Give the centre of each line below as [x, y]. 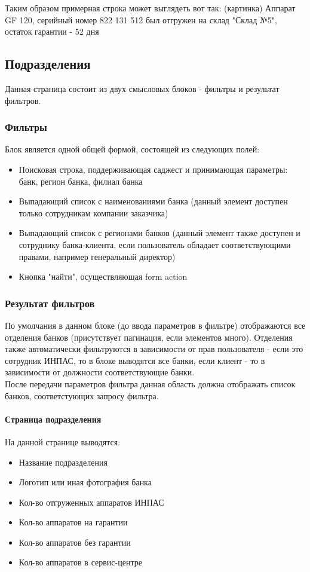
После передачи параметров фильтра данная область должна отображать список [150, 383]
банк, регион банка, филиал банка [81, 181]
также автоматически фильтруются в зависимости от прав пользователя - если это [154, 349]
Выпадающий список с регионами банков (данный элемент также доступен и [159, 233]
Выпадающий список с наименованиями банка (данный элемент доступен [153, 201]
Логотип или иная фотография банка [85, 482]
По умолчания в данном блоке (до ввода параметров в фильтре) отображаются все [155, 325]
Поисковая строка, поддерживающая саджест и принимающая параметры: [153, 169]
